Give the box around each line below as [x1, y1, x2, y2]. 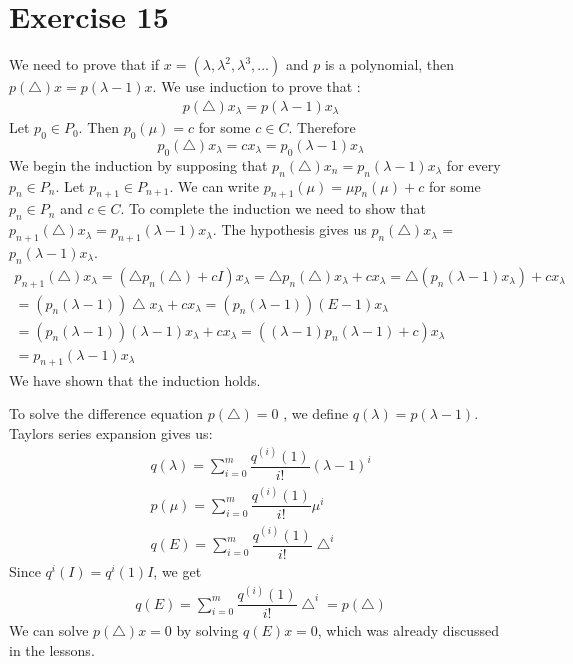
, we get [153, 561, 202, 582]
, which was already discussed [317, 620, 499, 641]
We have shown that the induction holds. [9, 369, 261, 390]
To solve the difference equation [9, 403, 204, 424]
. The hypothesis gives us [212, 219, 367, 240]
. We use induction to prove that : [152, 76, 361, 97]
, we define [283, 403, 349, 424]
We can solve [9, 620, 89, 641]
